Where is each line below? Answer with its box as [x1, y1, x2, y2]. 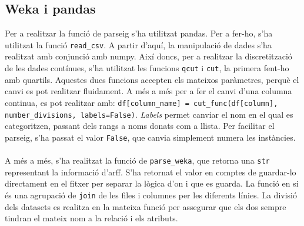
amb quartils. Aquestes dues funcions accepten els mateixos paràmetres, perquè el [5, 73, 299, 85]
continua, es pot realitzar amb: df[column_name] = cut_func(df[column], [5, 96, 278, 108]
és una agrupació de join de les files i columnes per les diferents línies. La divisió [5, 188, 297, 201]
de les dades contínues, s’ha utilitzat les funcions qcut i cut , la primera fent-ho [5, 62, 289, 74]
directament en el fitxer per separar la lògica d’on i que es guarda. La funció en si [5, 177, 299, 190]
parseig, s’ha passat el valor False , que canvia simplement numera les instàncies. [5, 131, 296, 143]
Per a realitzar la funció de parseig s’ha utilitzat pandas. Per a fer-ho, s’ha [5, 27, 273, 39]
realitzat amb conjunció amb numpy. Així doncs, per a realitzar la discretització [5, 50, 292, 62]
